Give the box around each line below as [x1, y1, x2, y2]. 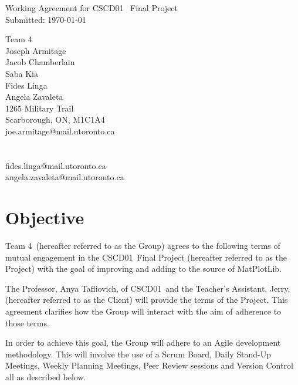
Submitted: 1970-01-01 [5, 13, 86, 25]
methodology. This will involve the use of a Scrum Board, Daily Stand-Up [5, 347, 271, 360]
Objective [5, 205, 84, 229]
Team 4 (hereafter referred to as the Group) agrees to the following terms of [5, 239, 280, 252]
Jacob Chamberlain [5, 56, 75, 68]
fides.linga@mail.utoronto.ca [5, 159, 106, 171]
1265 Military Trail [5, 102, 74, 114]
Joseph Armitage [5, 44, 66, 56]
